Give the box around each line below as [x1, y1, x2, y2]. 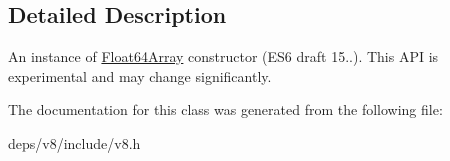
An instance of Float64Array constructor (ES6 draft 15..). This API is [8, 46, 439, 67]
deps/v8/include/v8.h [8, 132, 141, 153]
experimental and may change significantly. [8, 65, 272, 86]
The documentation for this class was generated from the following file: [8, 99, 443, 120]
